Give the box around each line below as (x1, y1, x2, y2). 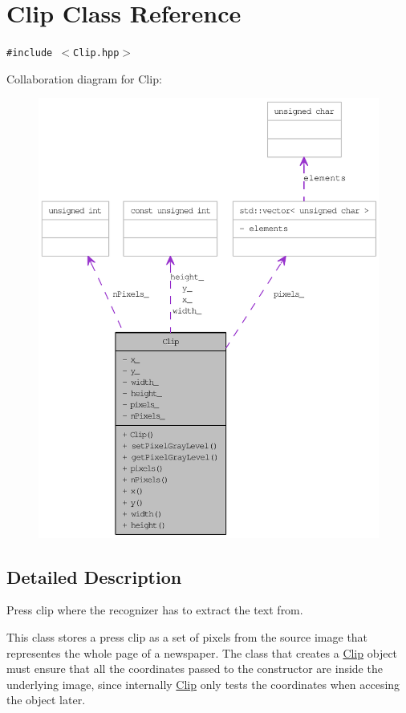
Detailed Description (6, 564, 182, 589)
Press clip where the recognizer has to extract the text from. (6, 602, 303, 618)
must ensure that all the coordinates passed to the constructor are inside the (6, 660, 383, 677)
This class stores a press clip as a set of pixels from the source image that (6, 628, 368, 645)
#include (6, 47, 53, 59)
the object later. (6, 691, 86, 708)
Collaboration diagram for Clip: (6, 70, 162, 87)
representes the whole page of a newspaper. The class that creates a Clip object (6, 644, 398, 661)
